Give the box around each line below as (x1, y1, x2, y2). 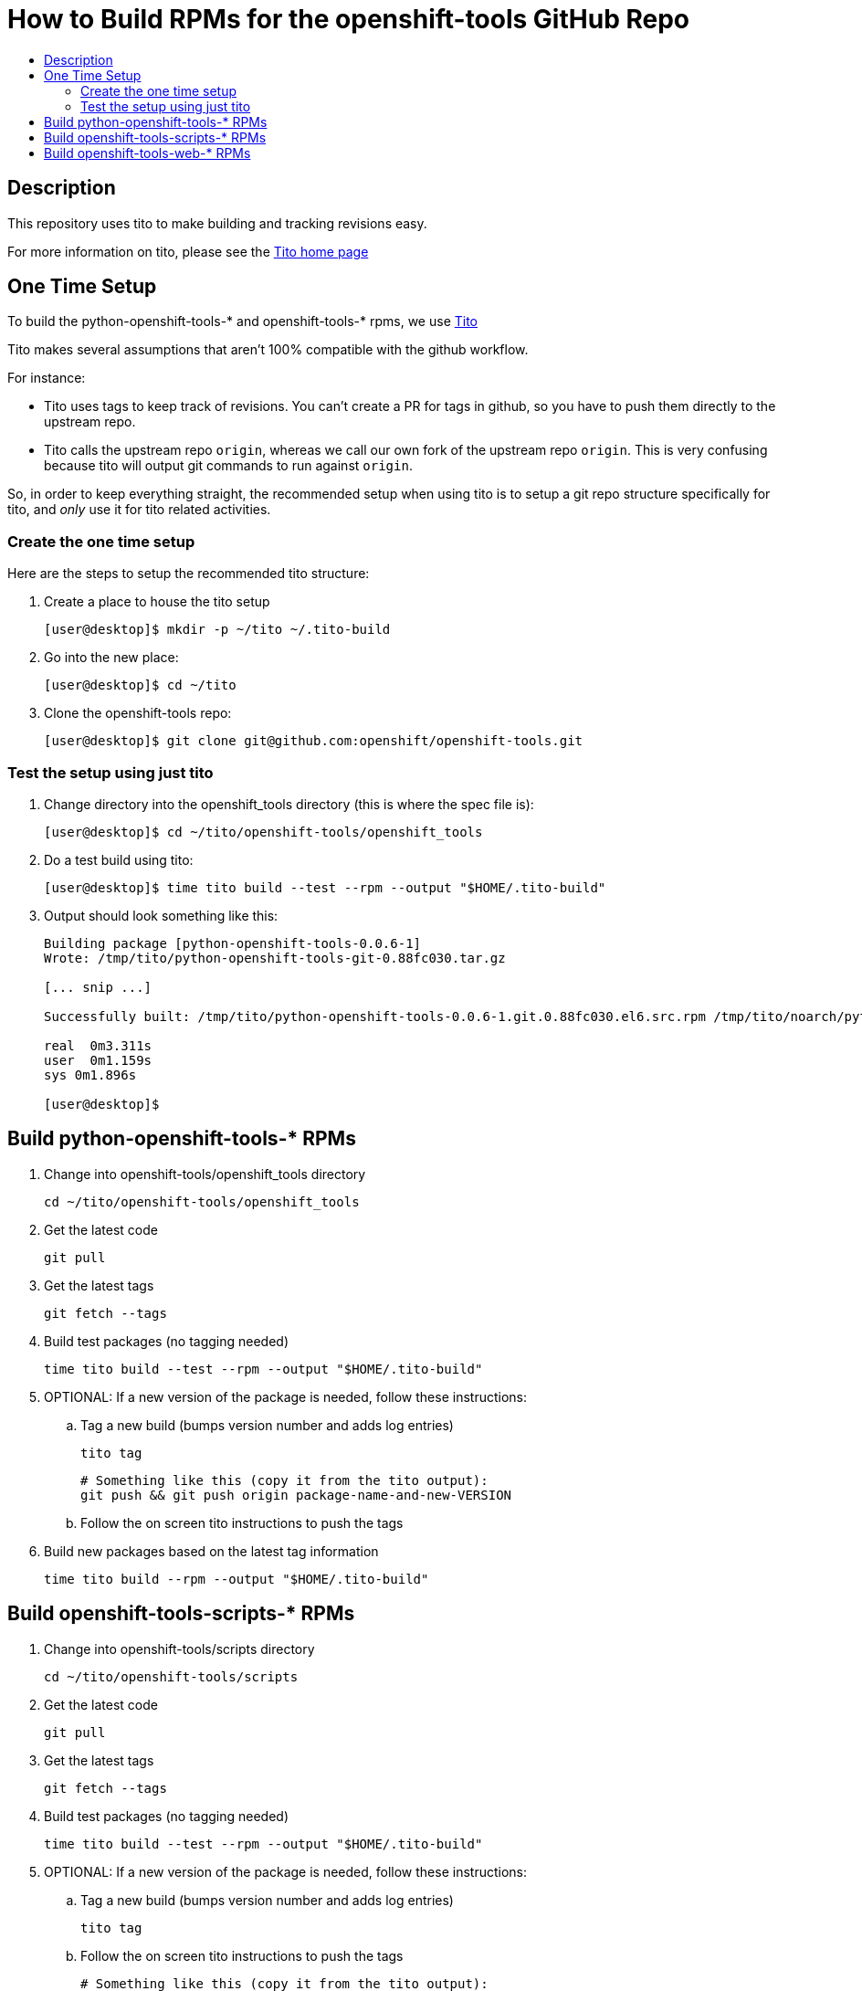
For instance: (7, 370, 86, 386)
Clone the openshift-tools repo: (44, 705, 232, 722)
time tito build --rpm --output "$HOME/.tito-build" (44, 1571, 429, 1586)
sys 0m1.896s (44, 1067, 137, 1082)
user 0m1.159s (44, 1052, 152, 1068)
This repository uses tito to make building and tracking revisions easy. (7, 215, 427, 231)
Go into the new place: (44, 649, 179, 666)
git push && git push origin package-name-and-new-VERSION (80, 1487, 512, 1502)
